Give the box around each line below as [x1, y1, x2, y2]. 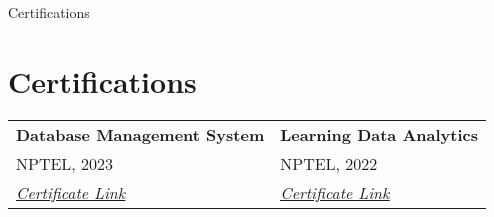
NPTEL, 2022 [280, 151, 378, 175]
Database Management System [16, 122, 265, 146]
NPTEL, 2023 [16, 151, 114, 175]
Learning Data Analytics [280, 122, 479, 146]
